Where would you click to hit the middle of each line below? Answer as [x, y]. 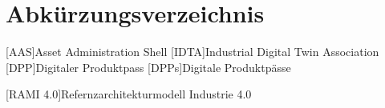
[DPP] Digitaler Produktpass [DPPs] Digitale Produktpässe [148, 67]
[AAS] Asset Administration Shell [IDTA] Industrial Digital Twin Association [192, 52]
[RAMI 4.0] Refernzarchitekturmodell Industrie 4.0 [129, 94]
